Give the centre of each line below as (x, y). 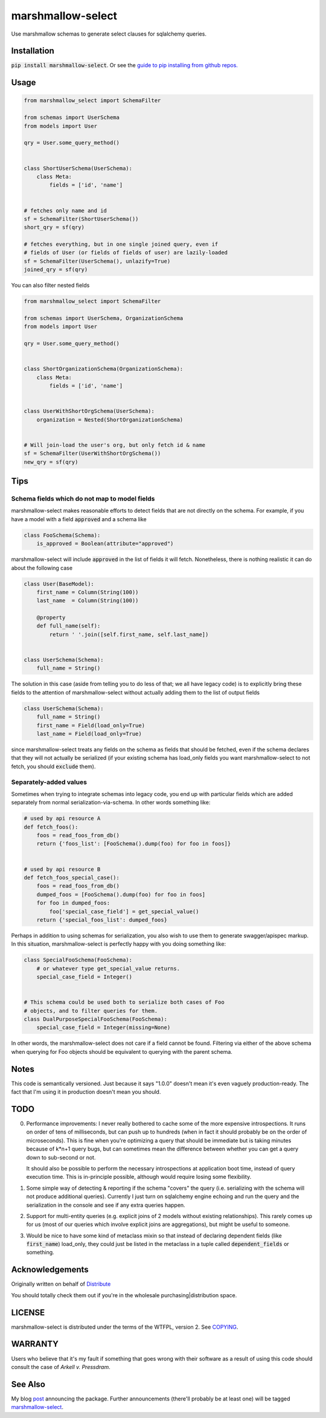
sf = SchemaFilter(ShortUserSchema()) (81, 219)
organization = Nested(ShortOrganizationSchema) (110, 419)
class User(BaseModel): (59, 584)
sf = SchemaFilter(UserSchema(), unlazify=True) (97, 261)
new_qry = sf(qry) (51, 462)
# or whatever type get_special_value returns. (108, 968)
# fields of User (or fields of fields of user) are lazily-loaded (126, 253)
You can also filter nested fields (50, 285)
